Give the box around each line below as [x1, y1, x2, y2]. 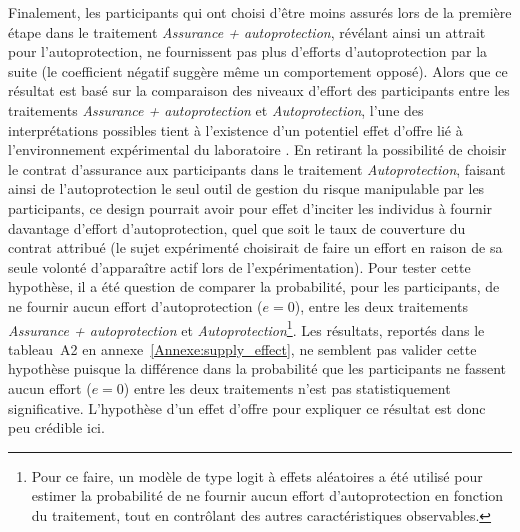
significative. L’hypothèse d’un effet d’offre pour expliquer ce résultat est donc [8, 397, 486, 418]
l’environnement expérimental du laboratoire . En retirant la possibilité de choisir [8, 139, 507, 160]
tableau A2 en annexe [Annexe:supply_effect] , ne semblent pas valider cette [8, 338, 477, 359]
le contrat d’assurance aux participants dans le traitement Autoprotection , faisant [8, 158, 506, 179]
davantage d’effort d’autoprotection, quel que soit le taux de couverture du [8, 217, 466, 238]
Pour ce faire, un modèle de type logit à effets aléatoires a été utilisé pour [31, 465, 483, 486]
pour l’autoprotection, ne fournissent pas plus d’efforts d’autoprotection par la [8, 41, 488, 62]
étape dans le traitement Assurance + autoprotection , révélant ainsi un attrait [8, 21, 486, 42]
